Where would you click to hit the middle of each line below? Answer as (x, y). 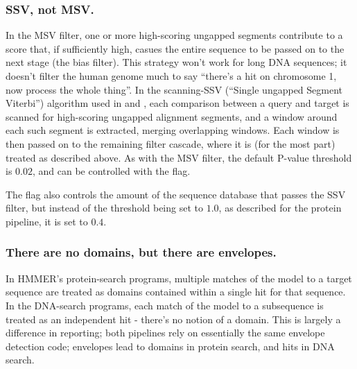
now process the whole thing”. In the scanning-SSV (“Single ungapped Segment (174, 89)
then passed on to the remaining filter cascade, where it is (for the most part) (171, 143)
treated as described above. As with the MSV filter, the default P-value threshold (179, 157)
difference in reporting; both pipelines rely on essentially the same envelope (165, 333)
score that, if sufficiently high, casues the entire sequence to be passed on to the (175, 48)
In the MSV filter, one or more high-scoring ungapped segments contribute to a (174, 35)
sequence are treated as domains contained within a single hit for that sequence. (176, 292)
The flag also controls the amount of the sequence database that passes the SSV (176, 194)
